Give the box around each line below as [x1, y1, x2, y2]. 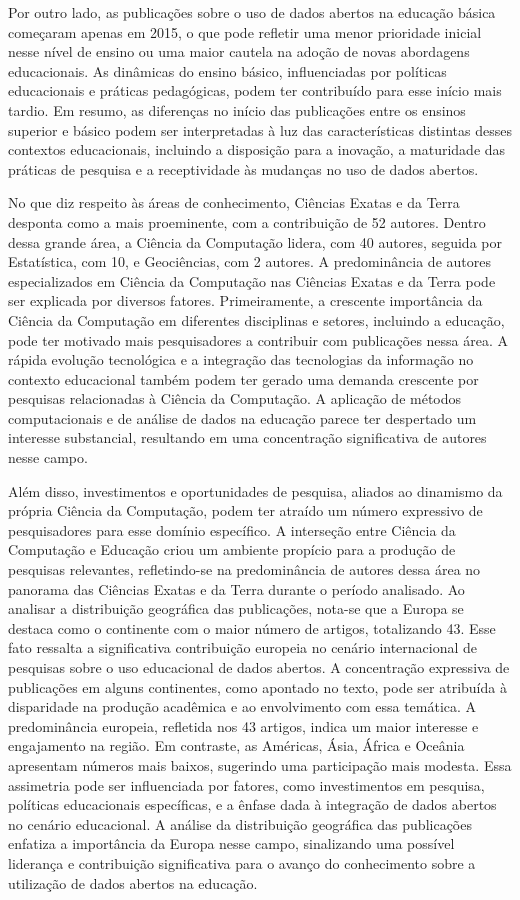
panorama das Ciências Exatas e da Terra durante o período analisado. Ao [8, 578, 465, 599]
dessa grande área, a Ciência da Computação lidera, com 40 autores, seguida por [8, 231, 502, 252]
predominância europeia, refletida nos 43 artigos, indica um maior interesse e [8, 715, 479, 736]
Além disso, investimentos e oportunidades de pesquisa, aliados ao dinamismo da [8, 480, 503, 501]
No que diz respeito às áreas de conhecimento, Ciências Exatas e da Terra [8, 192, 460, 213]
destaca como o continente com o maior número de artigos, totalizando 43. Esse [8, 617, 496, 638]
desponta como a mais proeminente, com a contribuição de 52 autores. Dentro [8, 211, 486, 232]
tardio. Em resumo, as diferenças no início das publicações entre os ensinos [8, 99, 466, 120]
